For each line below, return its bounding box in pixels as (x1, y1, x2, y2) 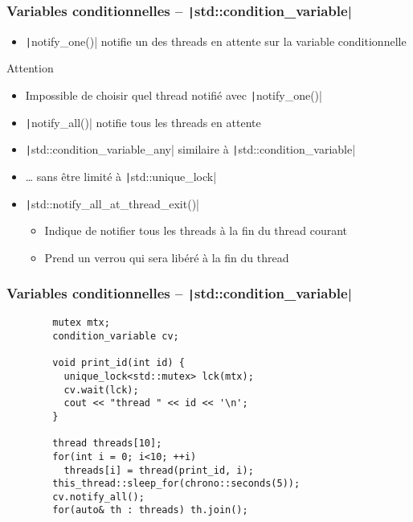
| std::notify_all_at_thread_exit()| (25, 195, 199, 212)
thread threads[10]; (52, 438, 162, 450)
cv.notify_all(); (52, 491, 145, 503)
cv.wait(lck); (63, 384, 139, 396)
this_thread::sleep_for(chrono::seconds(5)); (52, 478, 301, 490)
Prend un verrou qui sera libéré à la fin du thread (44, 249, 289, 265)
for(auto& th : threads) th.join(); (52, 504, 248, 516)
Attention (6, 60, 54, 76)
